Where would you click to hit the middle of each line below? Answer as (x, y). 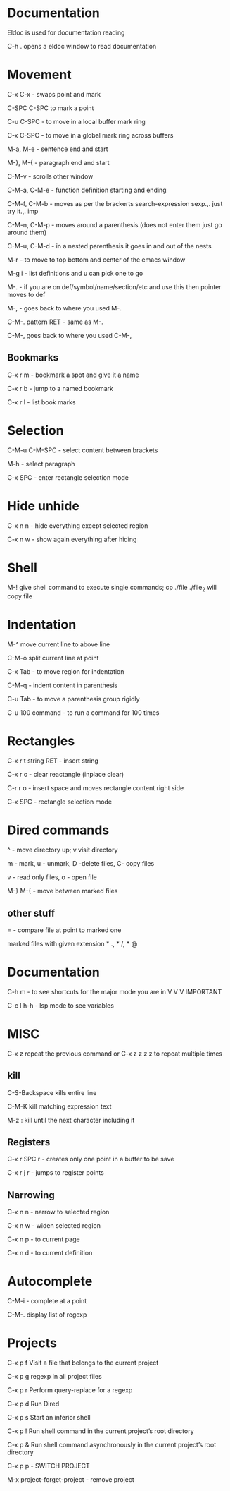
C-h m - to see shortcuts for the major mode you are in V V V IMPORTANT (115, 991)
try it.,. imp (23, 211)
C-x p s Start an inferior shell (49, 1418)
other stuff (31, 913)
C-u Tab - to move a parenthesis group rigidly (74, 699)
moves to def (26, 294)
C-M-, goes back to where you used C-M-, (70, 335)
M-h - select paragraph (41, 464)
